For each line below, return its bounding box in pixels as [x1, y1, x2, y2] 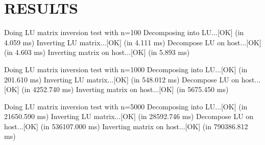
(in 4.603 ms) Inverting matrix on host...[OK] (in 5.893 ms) [4, 47, 190, 57]
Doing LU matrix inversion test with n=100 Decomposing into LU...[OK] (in [4, 27, 244, 38]
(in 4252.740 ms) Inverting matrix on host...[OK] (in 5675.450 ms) [21, 84, 229, 95]
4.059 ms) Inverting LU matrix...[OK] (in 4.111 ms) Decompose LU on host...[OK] [4, 37, 261, 47]
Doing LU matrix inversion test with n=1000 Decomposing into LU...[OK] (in [4, 64, 248, 74]
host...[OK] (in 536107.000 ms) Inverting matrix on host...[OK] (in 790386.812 [4, 121, 248, 131]
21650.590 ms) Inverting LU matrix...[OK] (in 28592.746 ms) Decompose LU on [4, 111, 254, 122]
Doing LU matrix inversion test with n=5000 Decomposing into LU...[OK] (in [4, 101, 248, 111]
